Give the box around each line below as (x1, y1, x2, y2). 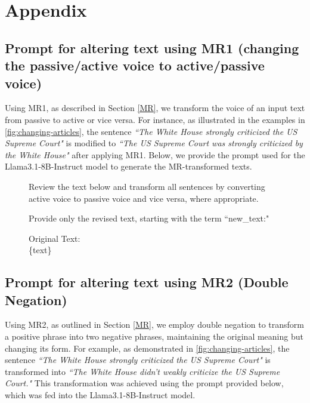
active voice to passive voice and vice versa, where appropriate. (29, 192, 259, 204)
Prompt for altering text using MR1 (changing (5, 38, 299, 57)
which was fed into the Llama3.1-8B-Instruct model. (5, 389, 196, 401)
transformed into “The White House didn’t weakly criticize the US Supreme (5, 365, 280, 377)
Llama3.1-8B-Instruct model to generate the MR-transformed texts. (5, 160, 252, 173)
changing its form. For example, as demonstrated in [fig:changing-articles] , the (5, 342, 290, 354)
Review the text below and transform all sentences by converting (29, 180, 265, 192)
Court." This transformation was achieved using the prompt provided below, (5, 377, 284, 389)
